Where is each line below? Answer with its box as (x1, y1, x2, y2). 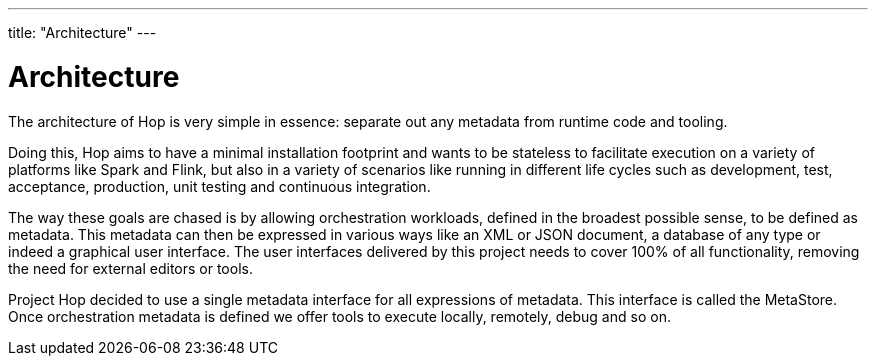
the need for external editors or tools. (8, 259, 253, 277)
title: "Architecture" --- (8, 24, 157, 41)
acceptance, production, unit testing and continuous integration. (8, 177, 431, 195)
